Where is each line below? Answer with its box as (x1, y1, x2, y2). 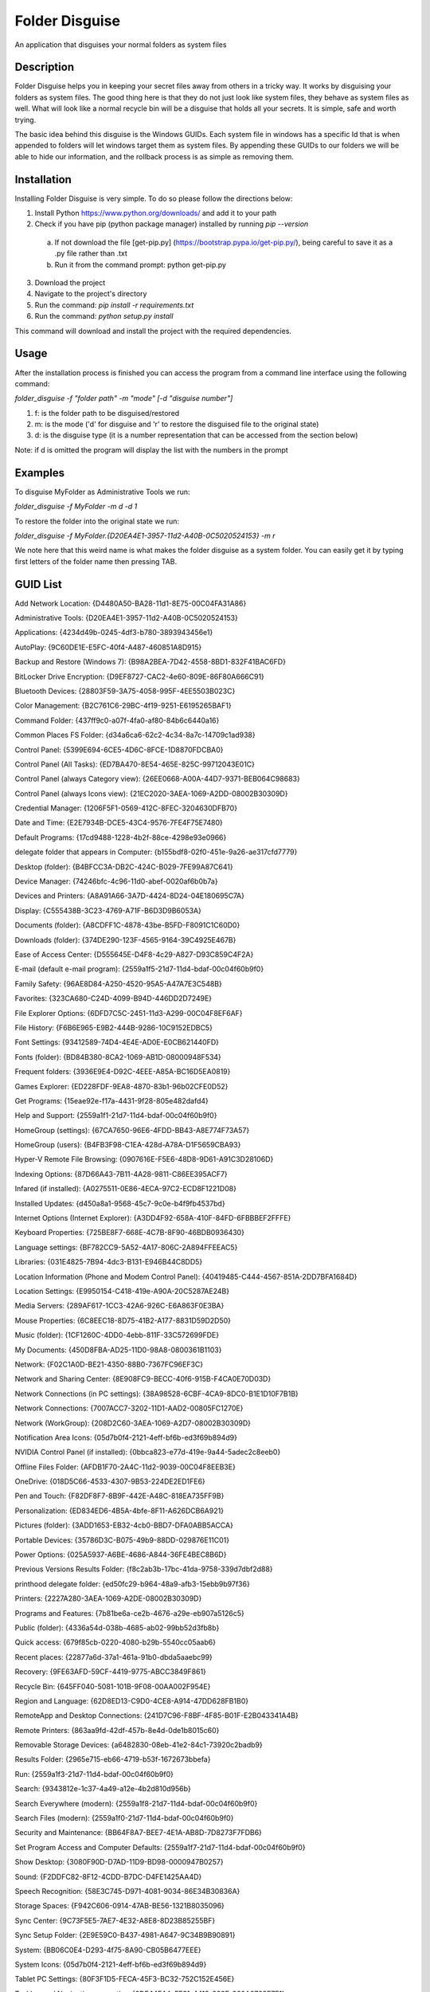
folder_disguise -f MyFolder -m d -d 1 (14, 502, 138, 512)
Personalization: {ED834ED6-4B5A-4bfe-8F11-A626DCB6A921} (14, 1506, 225, 1516)
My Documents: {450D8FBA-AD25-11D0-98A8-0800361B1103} (14, 1345, 222, 1355)
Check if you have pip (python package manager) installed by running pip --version (34, 219, 309, 229)
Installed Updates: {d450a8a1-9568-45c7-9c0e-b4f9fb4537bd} (14, 1198, 226, 1208)
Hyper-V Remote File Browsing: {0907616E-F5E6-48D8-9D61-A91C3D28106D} (14, 1155, 274, 1164)
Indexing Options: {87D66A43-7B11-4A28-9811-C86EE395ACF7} (14, 1169, 229, 1178)
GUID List (14, 578, 63, 591)
